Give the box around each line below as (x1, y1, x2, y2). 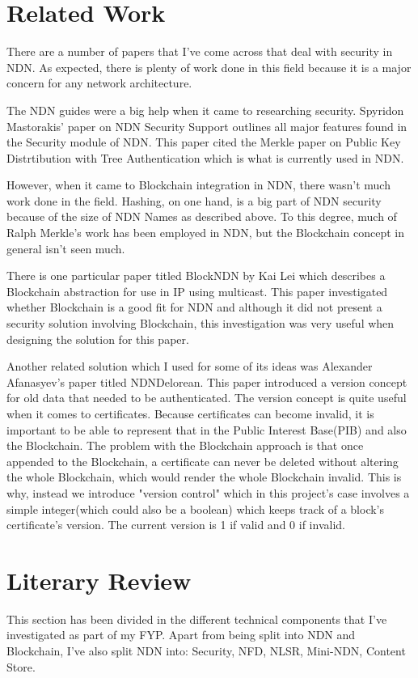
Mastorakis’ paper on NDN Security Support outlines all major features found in (6, 117, 407, 134)
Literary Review (6, 563, 192, 596)
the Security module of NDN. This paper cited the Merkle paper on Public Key (6, 133, 401, 150)
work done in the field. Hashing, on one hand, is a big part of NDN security (6, 192, 382, 209)
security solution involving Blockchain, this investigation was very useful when (6, 315, 395, 332)
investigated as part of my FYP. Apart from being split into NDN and (6, 626, 356, 643)
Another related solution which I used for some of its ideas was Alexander (6, 358, 373, 375)
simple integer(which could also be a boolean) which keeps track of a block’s (6, 500, 385, 517)
